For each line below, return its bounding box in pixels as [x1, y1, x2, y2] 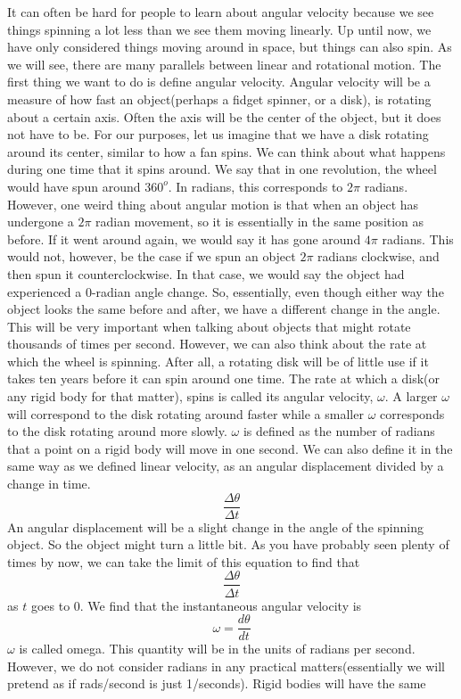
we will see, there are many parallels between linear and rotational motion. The [7, 54, 441, 73]
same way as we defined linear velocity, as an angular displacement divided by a [7, 456, 444, 475]
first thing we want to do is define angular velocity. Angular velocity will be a [7, 72, 431, 91]
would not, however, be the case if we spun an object [7, 247, 296, 266]
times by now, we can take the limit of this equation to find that [7, 552, 360, 571]
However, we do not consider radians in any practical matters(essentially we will [7, 656, 445, 675]
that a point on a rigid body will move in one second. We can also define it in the [7, 439, 453, 457]
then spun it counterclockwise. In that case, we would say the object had [7, 264, 405, 283]
